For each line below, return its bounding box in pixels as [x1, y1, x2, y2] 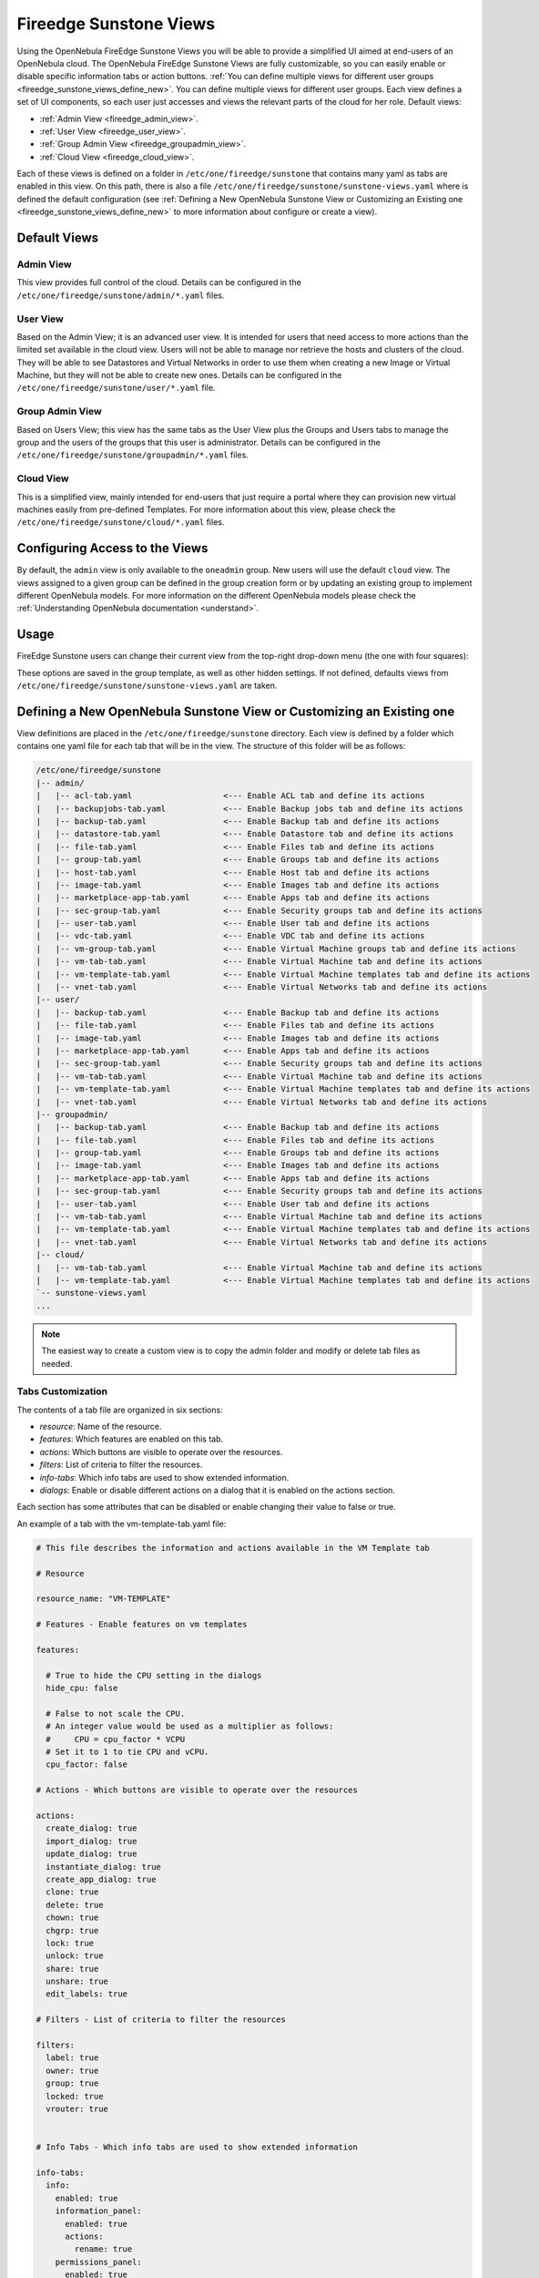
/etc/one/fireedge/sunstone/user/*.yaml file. [16, 383, 216, 394]
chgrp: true [46, 1925, 99, 1935]
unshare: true [46, 1976, 109, 1986]
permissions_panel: [55, 2256, 143, 2267]
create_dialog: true [46, 1823, 137, 1833]
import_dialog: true [46, 1836, 137, 1846]
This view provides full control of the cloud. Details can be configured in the [16, 277, 302, 288]
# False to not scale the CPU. [46, 1708, 186, 1719]
